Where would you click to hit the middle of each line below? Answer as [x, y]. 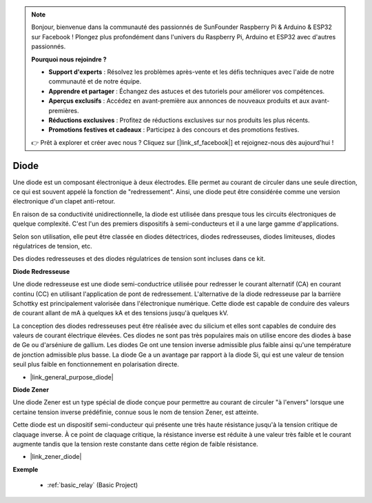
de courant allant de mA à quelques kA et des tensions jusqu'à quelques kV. [121, 313]
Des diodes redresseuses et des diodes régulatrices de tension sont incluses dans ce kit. [139, 259]
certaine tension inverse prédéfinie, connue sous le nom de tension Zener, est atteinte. [136, 412]
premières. [64, 110]
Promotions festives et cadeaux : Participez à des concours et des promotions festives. [174, 130]
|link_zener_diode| [56, 457]
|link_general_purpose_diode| [72, 377]
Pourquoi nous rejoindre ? [69, 59]
